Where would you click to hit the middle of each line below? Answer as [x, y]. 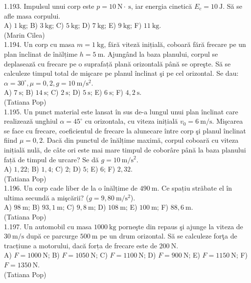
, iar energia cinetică [161, 6]
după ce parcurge [52, 236]
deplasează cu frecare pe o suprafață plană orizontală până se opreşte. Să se [117, 63]
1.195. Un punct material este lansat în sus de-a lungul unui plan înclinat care [121, 111]
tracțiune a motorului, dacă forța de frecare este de [80, 245]
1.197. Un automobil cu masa [48, 226]
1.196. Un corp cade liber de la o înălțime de [71, 188]
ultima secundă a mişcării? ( [46, 197]
